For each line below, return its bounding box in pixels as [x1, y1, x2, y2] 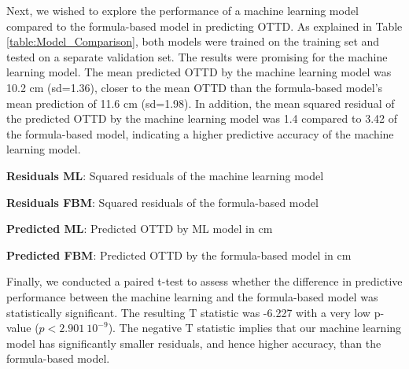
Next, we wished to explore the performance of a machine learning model [6, 2, 359, 18]
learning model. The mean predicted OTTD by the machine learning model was [6, 64, 392, 80]
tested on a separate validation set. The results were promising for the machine [6, 48, 388, 65]
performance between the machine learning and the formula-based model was [6, 288, 378, 304]
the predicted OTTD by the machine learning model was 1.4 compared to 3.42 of [6, 110, 397, 127]
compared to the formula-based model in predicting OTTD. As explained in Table [6, 17, 403, 34]
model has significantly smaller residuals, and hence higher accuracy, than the [6, 334, 381, 351]
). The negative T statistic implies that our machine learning [108, 319, 402, 336]
